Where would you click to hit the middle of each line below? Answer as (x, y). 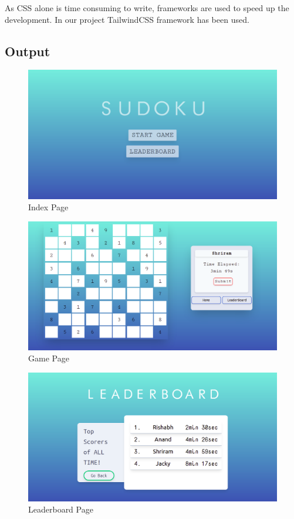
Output (28, 51)
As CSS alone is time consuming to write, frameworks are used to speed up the (147, 8)
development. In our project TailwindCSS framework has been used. (127, 19)
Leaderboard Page (61, 509)
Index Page (48, 207)
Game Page (49, 358)
